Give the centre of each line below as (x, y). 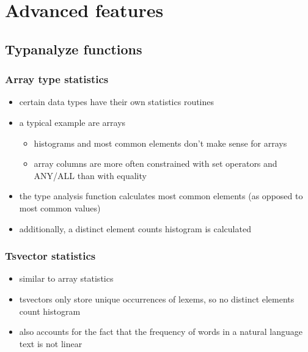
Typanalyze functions (74, 49)
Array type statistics (57, 79)
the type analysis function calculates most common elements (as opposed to (161, 196)
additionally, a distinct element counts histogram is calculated (135, 228)
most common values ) (60, 207)
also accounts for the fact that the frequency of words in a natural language (161, 332)
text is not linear (51, 343)
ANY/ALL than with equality (90, 175)
